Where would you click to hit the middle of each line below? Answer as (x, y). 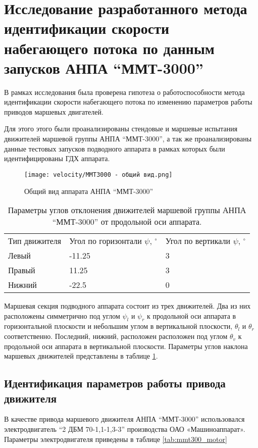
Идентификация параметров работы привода (115, 383)
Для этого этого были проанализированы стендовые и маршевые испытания (121, 129)
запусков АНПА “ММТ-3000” (104, 67)
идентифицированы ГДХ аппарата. (57, 158)
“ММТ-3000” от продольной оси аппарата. (127, 222)
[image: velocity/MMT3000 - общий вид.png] (98, 175)
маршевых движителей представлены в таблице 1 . (81, 356)
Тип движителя (35, 241)
